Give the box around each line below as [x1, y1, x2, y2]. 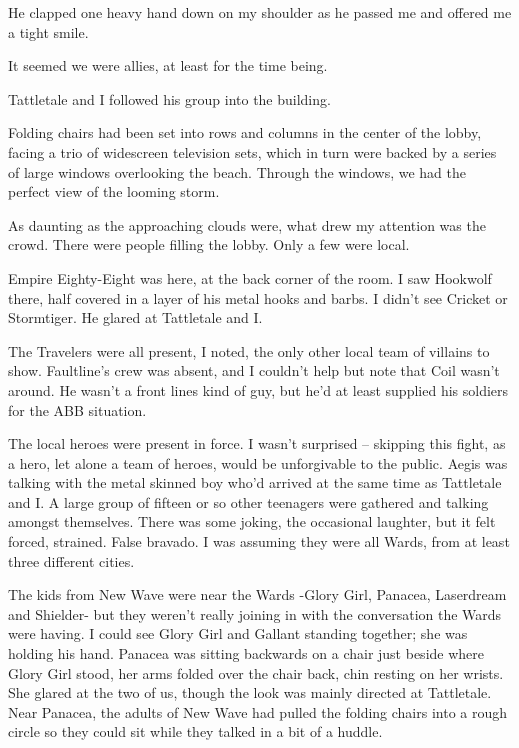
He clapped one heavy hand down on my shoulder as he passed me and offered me [8, 2, 512, 22]
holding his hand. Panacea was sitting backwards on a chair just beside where [8, 643, 484, 664]
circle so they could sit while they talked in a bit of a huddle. [8, 721, 383, 742]
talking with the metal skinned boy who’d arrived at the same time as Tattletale [8, 472, 502, 493]
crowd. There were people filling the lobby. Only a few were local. [8, 234, 410, 255]
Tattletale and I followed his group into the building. [8, 88, 331, 109]
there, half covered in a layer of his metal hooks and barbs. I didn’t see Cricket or [8, 287, 508, 308]
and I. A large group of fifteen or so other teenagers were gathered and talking [8, 491, 489, 512]
